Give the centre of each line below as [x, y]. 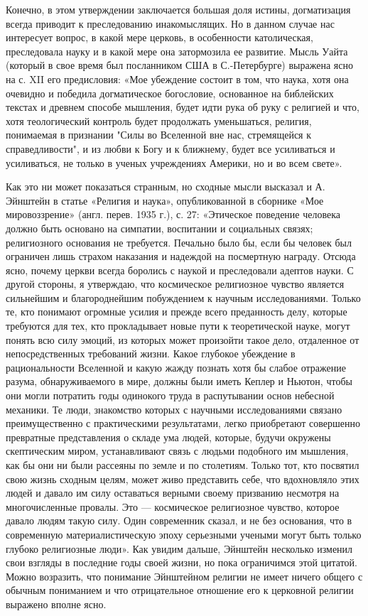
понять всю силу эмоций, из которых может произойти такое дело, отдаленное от [183, 339]
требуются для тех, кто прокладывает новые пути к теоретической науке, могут [178, 326]
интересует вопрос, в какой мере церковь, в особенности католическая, [159, 37]
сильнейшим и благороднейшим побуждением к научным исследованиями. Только [183, 297]
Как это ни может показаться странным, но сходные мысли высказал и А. [166, 187]
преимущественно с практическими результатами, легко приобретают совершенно [183, 423]
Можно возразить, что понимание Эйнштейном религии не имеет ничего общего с [184, 576]
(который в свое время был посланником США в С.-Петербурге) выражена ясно [179, 65]
